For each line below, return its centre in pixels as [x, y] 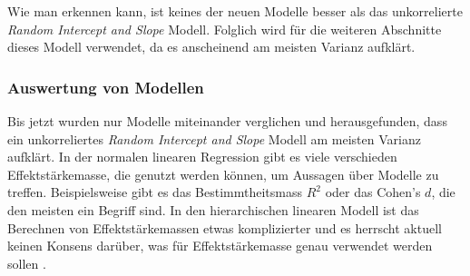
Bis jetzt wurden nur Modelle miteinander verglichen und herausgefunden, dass [227, 121]
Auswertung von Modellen [106, 87]
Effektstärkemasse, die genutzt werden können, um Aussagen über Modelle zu [223, 174]
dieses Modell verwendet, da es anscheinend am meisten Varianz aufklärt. [211, 47]
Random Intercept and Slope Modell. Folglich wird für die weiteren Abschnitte [225, 29]
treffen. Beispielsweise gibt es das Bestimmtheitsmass [155, 192]
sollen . [27, 263]
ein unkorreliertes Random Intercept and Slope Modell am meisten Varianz [214, 138]
